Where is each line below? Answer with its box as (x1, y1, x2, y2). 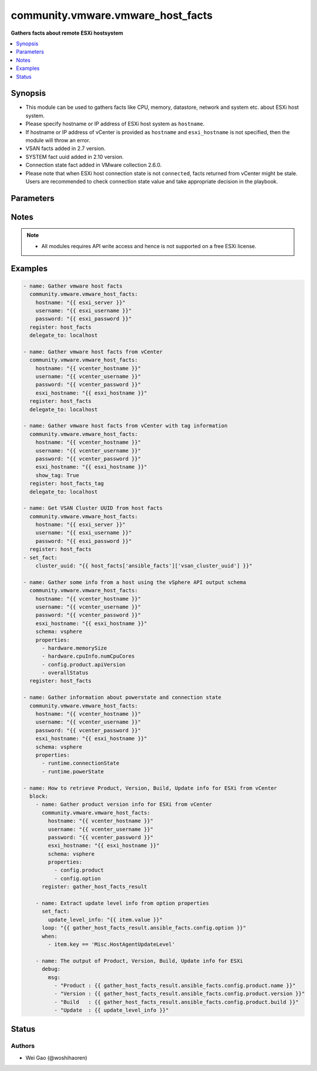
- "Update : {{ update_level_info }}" (53, 1007, 169, 1014)
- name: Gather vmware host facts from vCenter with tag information (23, 422, 228, 429)
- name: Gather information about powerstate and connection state (23, 694, 222, 701)
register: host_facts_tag (29, 480, 104, 487)
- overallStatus (42, 669, 89, 676)
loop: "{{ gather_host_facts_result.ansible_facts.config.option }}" (42, 925, 247, 932)
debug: (42, 966, 61, 973)
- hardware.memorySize (42, 645, 107, 651)
